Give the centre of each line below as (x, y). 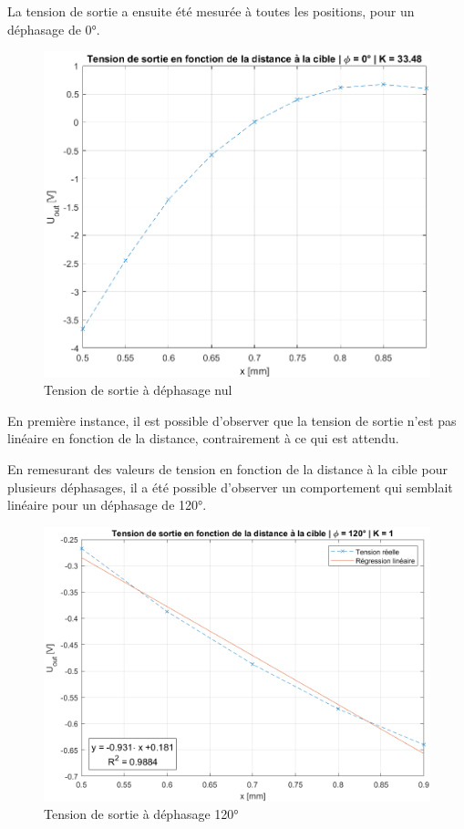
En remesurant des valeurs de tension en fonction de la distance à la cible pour (227, 469)
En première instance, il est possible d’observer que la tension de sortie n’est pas (232, 420)
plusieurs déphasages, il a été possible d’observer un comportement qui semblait (230, 487)
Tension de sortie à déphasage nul (138, 390)
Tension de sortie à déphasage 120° (141, 814)
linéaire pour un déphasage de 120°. (107, 505)
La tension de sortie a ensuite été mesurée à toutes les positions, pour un (211, 11)
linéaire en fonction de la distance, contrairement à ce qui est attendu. (203, 438)
